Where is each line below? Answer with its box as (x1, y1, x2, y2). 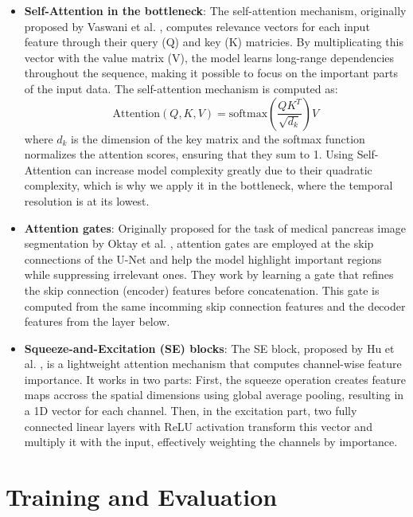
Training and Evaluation (6, 480, 278, 513)
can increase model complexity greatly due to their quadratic (75, 161, 372, 178)
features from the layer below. (24, 313, 170, 330)
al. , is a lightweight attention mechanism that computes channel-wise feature (24, 355, 402, 372)
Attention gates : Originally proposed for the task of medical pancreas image (24, 219, 407, 236)
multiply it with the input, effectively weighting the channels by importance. (24, 433, 398, 450)
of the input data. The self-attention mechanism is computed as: (24, 80, 338, 96)
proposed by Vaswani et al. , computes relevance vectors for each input (24, 18, 370, 34)
